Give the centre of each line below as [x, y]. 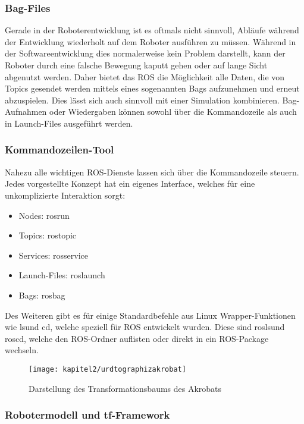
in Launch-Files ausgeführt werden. [69, 123]
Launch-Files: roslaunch [62, 275]
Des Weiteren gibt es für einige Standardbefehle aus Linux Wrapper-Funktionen [150, 315]
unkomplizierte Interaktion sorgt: [65, 195]
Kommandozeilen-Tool [59, 150]
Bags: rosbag [42, 295]
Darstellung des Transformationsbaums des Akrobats [125, 388]
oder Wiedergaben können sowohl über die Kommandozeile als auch [173, 112]
